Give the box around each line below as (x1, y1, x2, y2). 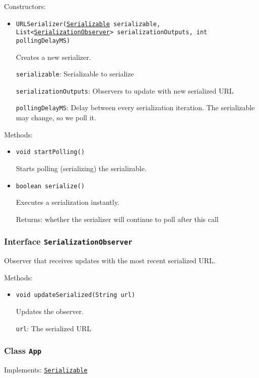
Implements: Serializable (4, 364, 88, 375)
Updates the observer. (16, 306, 84, 317)
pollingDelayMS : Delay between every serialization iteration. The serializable (16, 102, 255, 113)
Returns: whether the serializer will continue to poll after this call (16, 213, 219, 224)
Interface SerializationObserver (4, 235, 133, 248)
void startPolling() (16, 148, 85, 156)
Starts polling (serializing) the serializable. (16, 163, 147, 173)
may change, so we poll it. (16, 112, 96, 123)
